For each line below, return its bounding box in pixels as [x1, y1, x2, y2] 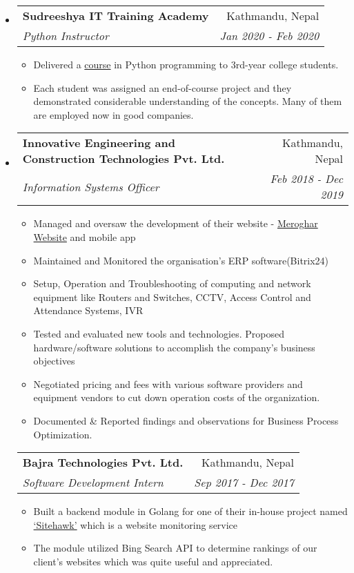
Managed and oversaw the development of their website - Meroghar [33, 216, 318, 231]
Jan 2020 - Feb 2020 [219, 28, 319, 43]
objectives [33, 353, 75, 368]
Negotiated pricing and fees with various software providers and [33, 376, 303, 391]
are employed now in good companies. [33, 107, 194, 122]
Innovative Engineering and [22, 135, 175, 151]
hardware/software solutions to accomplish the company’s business [33, 340, 315, 354]
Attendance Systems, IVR [33, 303, 144, 318]
